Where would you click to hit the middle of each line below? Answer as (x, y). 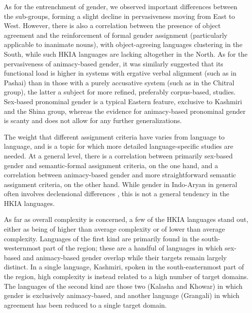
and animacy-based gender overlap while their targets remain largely (125, 257)
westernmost (23, 248)
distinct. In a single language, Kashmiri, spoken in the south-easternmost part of (124, 267)
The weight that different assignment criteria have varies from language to (114, 136)
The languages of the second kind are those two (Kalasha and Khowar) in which (123, 286)
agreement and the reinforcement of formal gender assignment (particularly (116, 35)
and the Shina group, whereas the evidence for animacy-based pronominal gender (125, 111)
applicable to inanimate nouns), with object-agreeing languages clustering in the (123, 44)
